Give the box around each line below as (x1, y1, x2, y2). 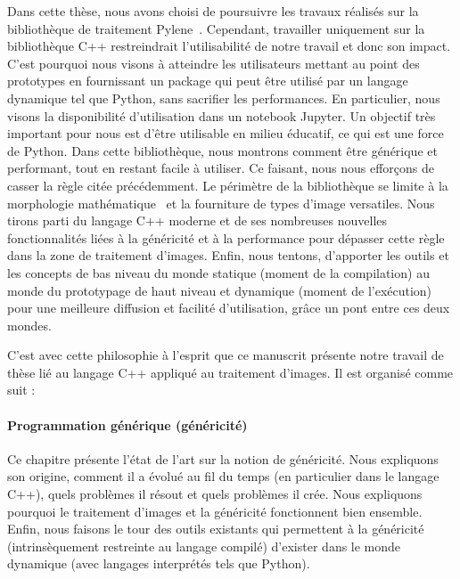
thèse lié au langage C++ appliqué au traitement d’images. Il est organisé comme (7, 363, 454, 381)
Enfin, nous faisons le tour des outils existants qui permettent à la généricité (7, 519, 424, 538)
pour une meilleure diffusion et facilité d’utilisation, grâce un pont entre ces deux (7, 298, 450, 317)
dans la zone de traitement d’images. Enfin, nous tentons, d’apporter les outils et (7, 246, 449, 265)
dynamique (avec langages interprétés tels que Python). (7, 554, 310, 573)
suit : (7, 380, 36, 399)
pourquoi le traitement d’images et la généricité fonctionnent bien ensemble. (7, 502, 423, 520)
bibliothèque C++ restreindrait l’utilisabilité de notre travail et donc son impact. (7, 37, 451, 55)
